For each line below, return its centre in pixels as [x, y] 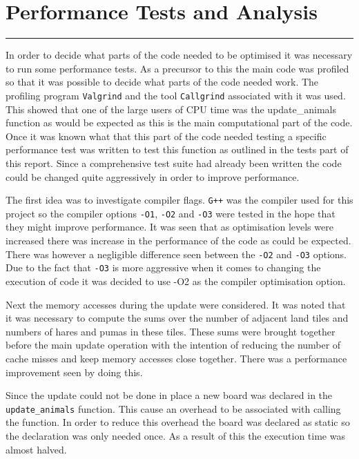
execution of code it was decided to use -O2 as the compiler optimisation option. [176, 281]
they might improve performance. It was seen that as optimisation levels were [169, 227]
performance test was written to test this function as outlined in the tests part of [177, 149]
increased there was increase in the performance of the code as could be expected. [178, 241]
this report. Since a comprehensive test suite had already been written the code [174, 163]
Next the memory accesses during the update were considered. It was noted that [176, 304]
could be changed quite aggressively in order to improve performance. [153, 176]
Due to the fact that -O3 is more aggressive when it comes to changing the [163, 267]
